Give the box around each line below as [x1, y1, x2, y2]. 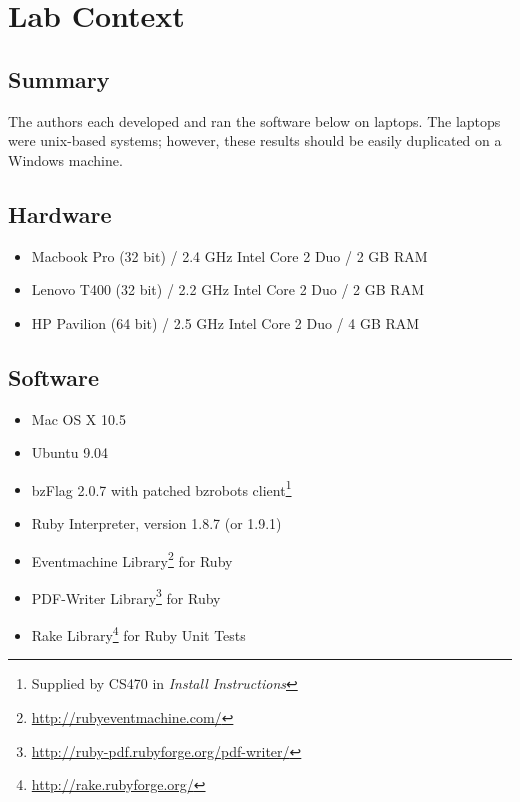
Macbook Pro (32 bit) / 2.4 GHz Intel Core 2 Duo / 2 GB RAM [31, 245, 428, 266]
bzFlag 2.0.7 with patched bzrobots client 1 [31, 476, 292, 500]
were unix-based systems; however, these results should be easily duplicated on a [8, 130, 502, 151]
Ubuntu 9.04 [31, 442, 109, 463]
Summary [8, 63, 110, 94]
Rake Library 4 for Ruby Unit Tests [31, 622, 246, 645]
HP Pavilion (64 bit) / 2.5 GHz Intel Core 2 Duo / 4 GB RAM [31, 312, 420, 333]
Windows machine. [8, 149, 123, 170]
